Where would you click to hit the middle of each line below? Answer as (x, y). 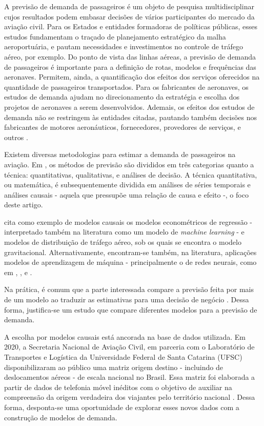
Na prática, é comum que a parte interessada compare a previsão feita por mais (129, 289)
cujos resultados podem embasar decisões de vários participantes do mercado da (129, 16)
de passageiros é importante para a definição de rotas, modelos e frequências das (130, 66)
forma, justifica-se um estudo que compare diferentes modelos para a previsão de (131, 309)
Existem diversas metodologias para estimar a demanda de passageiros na (120, 154)
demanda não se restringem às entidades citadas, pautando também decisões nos (130, 117)
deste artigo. (24, 205)
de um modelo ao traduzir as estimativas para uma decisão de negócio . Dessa (127, 299)
